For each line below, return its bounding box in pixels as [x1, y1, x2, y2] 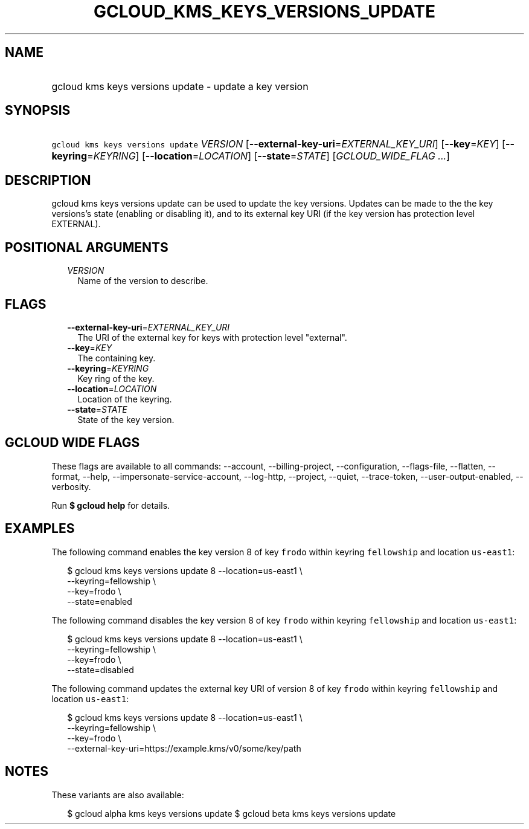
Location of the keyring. [77, 393, 172, 404]
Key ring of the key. [77, 373, 155, 384]
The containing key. [77, 352, 156, 363]
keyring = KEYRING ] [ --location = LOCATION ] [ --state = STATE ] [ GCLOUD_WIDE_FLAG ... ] [51, 150, 450, 163]
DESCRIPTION [5, 172, 91, 188]
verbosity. [51, 481, 91, 492]
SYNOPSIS [5, 103, 71, 118]
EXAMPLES [5, 521, 75, 537]
